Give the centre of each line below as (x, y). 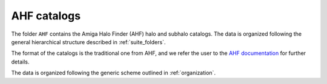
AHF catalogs (46, 16)
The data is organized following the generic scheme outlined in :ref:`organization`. (114, 73)
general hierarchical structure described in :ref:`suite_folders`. (88, 42)
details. (20, 62)
